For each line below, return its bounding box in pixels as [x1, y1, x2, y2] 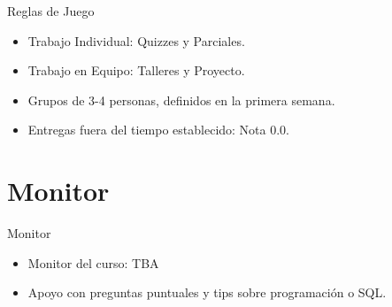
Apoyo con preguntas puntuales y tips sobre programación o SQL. [27, 283, 387, 302]
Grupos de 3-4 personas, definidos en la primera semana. [27, 90, 335, 109]
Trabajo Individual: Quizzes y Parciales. [27, 31, 245, 50]
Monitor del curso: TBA [27, 253, 159, 272]
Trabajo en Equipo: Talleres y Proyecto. [27, 61, 245, 80]
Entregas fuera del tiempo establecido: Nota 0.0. [27, 120, 289, 139]
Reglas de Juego [7, 2, 95, 19]
